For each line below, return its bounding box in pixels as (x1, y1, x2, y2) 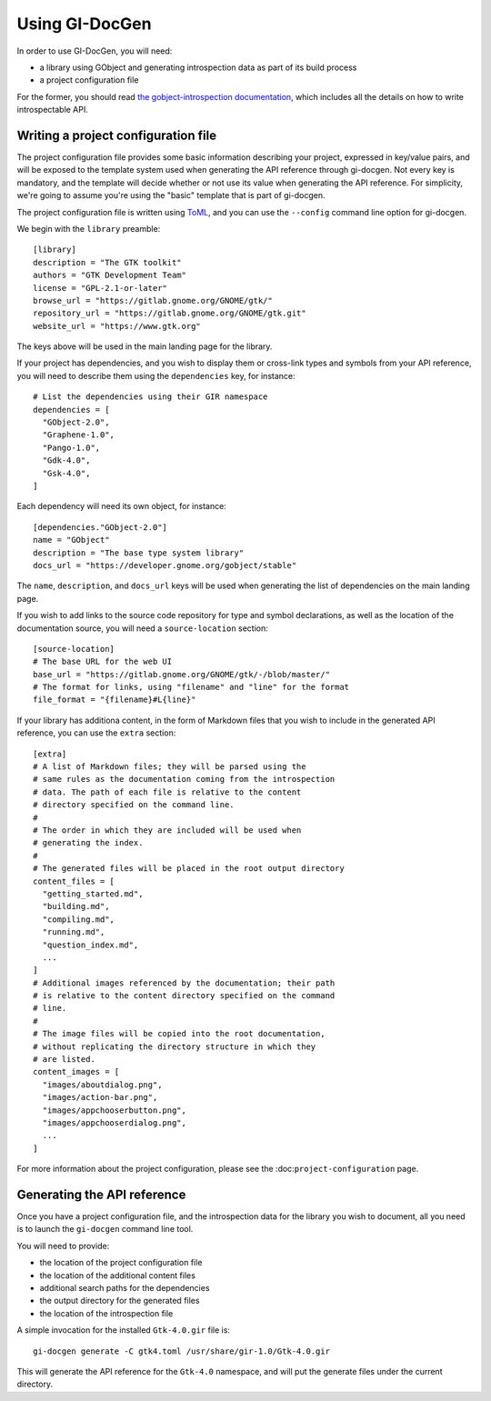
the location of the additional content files (39, 1269, 195, 1281)
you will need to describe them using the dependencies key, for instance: (16, 370, 296, 381)
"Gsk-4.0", (42, 468, 91, 478)
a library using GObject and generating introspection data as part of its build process (39, 62, 357, 73)
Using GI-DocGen (16, 14, 152, 34)
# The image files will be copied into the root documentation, (33, 1028, 326, 1039)
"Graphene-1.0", (42, 430, 115, 440)
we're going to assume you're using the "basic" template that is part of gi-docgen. (16, 190, 326, 201)
